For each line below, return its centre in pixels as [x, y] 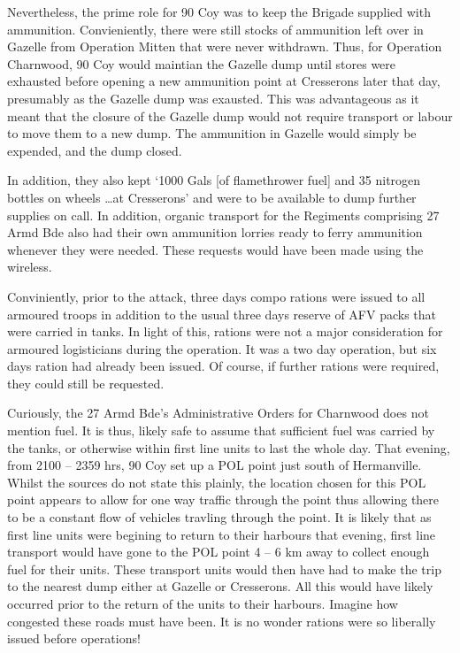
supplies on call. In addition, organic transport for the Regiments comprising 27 [223, 215]
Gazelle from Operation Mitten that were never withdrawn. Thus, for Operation [225, 46]
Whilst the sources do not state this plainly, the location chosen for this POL [217, 482]
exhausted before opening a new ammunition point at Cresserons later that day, [224, 81]
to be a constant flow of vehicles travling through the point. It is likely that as [219, 517]
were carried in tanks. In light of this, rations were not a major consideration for [225, 331]
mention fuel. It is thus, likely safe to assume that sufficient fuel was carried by [221, 430]
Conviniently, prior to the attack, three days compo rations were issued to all [216, 296]
